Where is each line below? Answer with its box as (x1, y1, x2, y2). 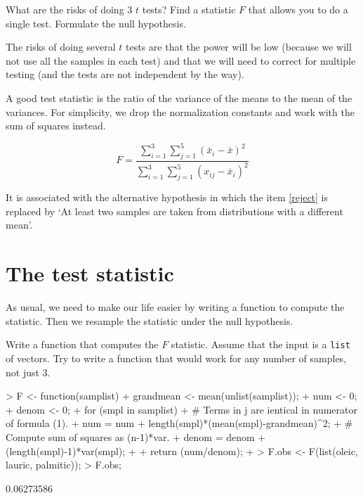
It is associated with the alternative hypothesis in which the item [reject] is (6, 190, 329, 205)
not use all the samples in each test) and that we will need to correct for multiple (6, 53, 356, 68)
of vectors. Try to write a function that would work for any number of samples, (6, 350, 347, 365)
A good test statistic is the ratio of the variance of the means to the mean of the (6, 90, 352, 105)
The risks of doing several (6, 39, 116, 54)
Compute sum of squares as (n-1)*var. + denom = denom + (6, 429, 266, 444)
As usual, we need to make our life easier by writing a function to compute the (6, 300, 345, 314)
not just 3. (6, 364, 51, 379)
